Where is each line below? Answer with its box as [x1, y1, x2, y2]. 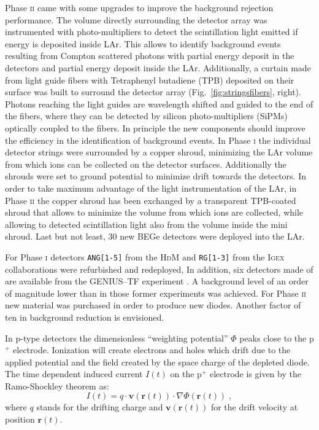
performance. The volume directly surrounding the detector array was [5, 13, 267, 26]
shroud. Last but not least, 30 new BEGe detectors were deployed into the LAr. [5, 230, 305, 243]
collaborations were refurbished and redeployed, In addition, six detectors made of [5, 262, 313, 275]
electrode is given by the [209, 367, 301, 380]
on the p [170, 367, 202, 380]
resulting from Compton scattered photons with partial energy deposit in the [5, 49, 294, 62]
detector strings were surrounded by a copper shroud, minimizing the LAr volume [5, 146, 313, 158]
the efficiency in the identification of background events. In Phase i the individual [5, 133, 311, 146]
